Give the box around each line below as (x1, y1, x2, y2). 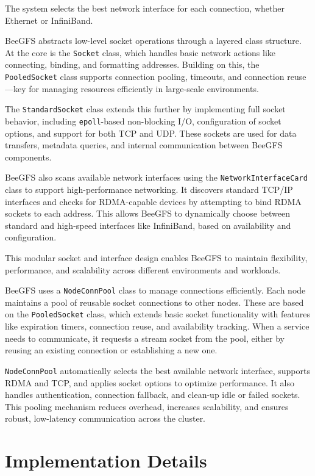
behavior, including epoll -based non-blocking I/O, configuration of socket (5, 114, 281, 127)
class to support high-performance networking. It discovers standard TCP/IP (5, 183, 293, 196)
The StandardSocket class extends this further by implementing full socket (5, 103, 286, 115)
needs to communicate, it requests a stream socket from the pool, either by (5, 331, 285, 344)
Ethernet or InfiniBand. (5, 13, 93, 26)
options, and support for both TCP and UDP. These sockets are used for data (5, 126, 297, 139)
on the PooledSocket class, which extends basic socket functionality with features (5, 308, 310, 320)
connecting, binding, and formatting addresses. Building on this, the (5, 58, 260, 71)
